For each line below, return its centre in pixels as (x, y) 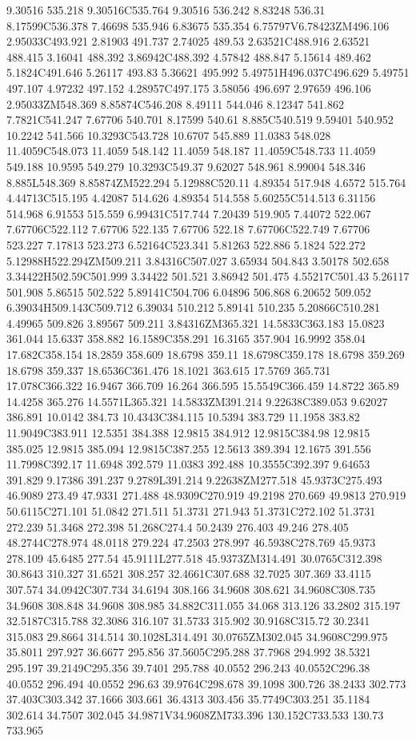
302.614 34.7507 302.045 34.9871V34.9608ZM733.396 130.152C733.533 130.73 (195, 714)
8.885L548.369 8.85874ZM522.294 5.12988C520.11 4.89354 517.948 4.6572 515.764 (206, 182)
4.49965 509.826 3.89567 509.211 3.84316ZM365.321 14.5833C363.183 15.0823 (196, 323)
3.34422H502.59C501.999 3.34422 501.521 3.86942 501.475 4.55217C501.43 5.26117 (208, 276)
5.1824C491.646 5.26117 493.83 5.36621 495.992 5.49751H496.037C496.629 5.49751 (208, 72)
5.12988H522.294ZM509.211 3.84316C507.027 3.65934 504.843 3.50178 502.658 (198, 260)
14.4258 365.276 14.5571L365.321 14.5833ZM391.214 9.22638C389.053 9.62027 (197, 401)
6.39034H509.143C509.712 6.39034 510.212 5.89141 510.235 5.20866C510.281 (194, 307)
